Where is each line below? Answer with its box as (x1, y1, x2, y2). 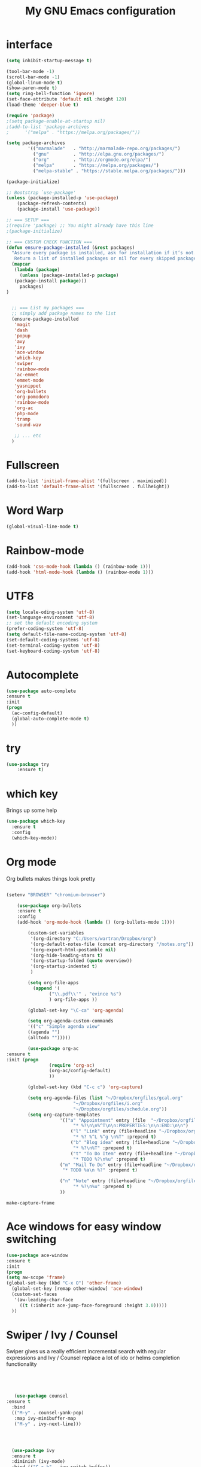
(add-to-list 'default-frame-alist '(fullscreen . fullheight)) (6, 483, 170, 490)
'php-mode (14, 411, 39, 417)
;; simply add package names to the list (11, 311, 117, 316)
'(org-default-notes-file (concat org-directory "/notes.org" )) (30, 941, 194, 947)
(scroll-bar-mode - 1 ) (6, 74, 60, 80)
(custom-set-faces (11, 1291, 58, 1297)
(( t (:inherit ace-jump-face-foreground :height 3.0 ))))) (19, 1302, 167, 1308)
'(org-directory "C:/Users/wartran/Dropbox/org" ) (30, 935, 157, 942)
